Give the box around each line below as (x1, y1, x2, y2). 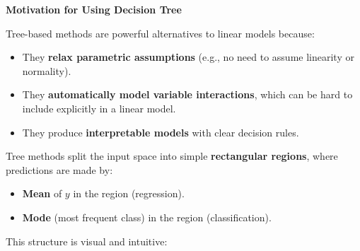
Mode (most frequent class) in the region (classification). (22, 209, 272, 224)
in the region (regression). (73, 186, 185, 201)
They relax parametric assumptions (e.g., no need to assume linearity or (22, 49, 354, 64)
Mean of (22, 186, 62, 201)
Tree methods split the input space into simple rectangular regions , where (6, 148, 338, 163)
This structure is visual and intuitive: (6, 233, 168, 248)
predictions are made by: (6, 162, 113, 177)
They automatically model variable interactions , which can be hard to (22, 87, 353, 102)
